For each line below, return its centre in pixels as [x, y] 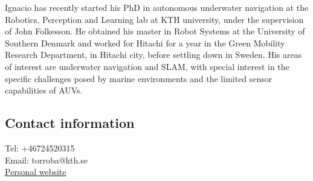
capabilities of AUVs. [44, 90]
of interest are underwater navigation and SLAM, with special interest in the [147, 66]
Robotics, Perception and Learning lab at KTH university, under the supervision [154, 19]
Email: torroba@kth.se [46, 160]
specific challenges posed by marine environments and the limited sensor [139, 78]
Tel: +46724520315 [40, 148]
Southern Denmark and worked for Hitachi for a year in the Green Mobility [145, 43]
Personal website [36, 172]
